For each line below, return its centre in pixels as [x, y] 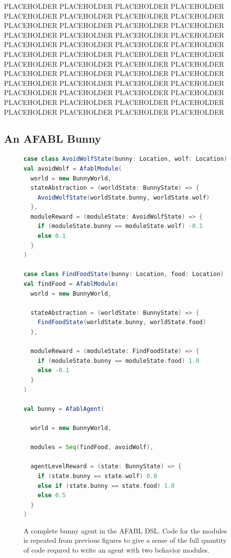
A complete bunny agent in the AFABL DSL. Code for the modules [125, 530]
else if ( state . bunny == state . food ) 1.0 [106, 486]
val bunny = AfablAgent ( [64, 409]
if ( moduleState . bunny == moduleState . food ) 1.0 [118, 361]
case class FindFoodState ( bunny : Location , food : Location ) [124, 274]
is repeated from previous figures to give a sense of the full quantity [125, 540]
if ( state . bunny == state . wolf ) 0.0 [97, 476]
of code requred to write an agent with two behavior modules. [117, 550]
